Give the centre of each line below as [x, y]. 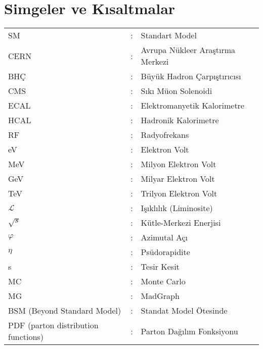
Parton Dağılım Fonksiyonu [189, 331]
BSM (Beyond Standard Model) [65, 311]
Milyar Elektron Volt [178, 179]
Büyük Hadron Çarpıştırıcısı [191, 76]
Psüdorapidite [165, 252]
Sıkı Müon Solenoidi [177, 91]
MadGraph [160, 296]
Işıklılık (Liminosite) [177, 208]
